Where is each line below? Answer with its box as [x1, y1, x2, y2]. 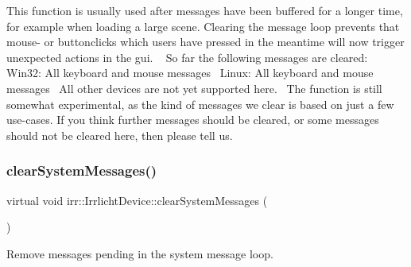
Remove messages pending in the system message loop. [6, 245, 273, 261]
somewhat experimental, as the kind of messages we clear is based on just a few [6, 95, 394, 112]
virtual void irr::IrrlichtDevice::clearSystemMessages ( [6, 192, 268, 208]
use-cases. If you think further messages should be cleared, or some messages [6, 111, 379, 128]
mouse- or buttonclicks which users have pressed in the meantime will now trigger [6, 33, 405, 50]
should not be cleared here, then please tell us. [6, 126, 233, 143]
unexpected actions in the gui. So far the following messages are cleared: [6, 48, 368, 65]
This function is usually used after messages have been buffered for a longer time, [6, 2, 403, 18]
